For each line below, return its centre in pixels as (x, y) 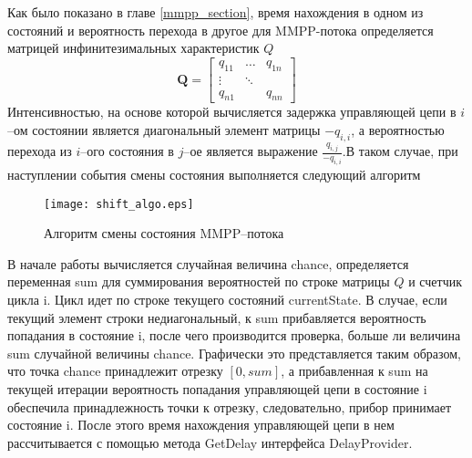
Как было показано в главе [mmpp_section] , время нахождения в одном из (215, 12)
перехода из (40, 151)
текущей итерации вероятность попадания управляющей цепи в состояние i (217, 388)
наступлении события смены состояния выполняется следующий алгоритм (214, 174)
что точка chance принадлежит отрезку (115, 371)
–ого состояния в (127, 151)
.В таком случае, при (400, 151)
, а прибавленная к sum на (354, 371)
